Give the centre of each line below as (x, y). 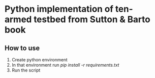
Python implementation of (59, 9)
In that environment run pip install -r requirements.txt (65, 65)
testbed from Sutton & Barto (92, 19)
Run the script (26, 70)
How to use (22, 48)
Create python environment (40, 60)
